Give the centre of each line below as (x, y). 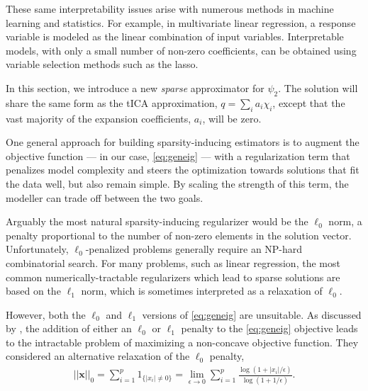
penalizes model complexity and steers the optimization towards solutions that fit (183, 170)
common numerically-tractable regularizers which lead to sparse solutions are (173, 277)
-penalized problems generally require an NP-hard (194, 249)
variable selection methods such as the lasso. (102, 64)
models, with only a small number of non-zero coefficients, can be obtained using (181, 50)
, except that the (309, 102)
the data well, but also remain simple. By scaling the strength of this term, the (177, 183)
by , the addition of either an (69, 328)
